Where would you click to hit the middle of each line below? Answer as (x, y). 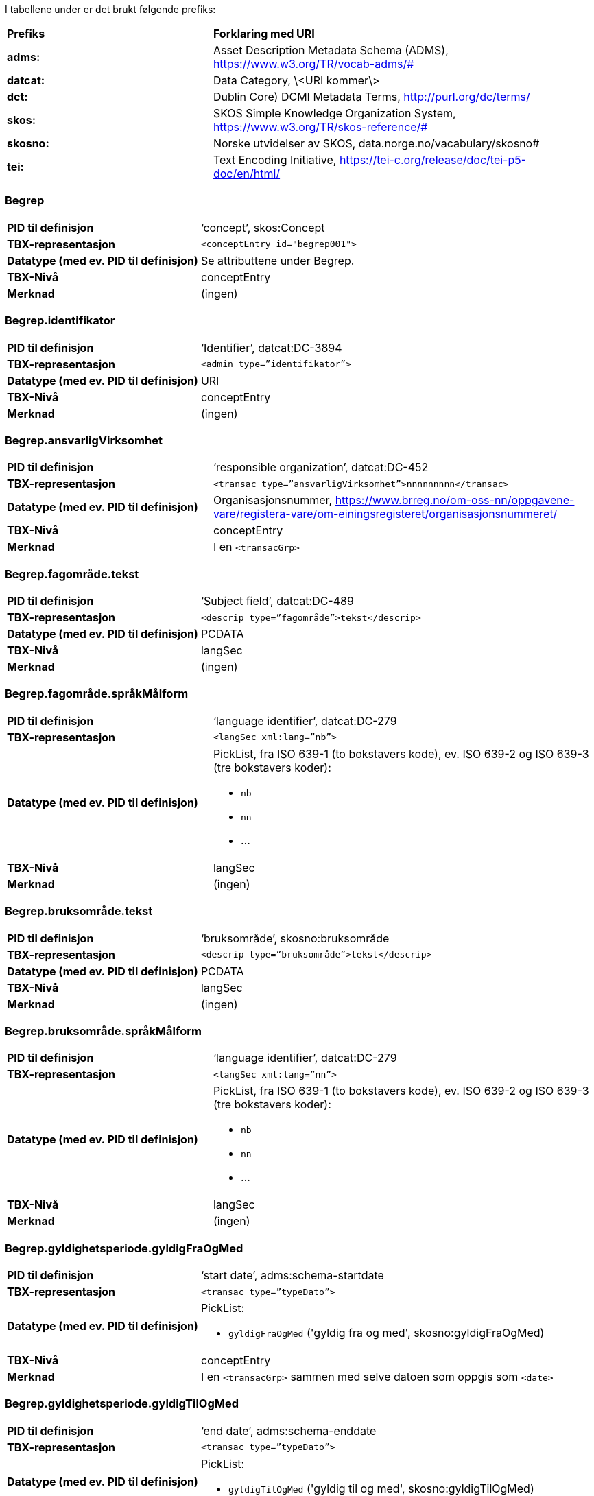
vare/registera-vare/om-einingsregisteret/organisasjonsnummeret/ (385, 514)
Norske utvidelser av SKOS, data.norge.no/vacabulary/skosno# (376, 143)
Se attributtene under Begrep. (277, 260)
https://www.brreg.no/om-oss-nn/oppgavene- (455, 500)
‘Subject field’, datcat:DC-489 (277, 601)
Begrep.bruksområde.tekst (79, 911)
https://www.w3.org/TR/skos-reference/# (320, 127)
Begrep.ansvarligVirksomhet (84, 440)
